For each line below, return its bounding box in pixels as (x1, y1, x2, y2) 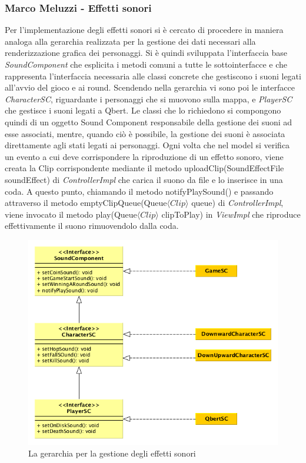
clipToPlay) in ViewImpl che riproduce (161, 208, 301, 220)
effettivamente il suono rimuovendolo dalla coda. (5, 219, 179, 232)
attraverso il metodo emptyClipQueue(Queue (5, 196, 167, 209)
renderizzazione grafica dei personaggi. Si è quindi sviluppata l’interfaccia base (5, 46, 287, 59)
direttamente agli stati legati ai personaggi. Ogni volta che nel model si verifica (5, 139, 290, 151)
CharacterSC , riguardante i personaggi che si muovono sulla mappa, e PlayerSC (5, 92, 292, 105)
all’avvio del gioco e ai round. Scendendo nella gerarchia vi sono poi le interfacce (5, 81, 295, 94)
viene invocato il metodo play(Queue (5, 208, 137, 220)
